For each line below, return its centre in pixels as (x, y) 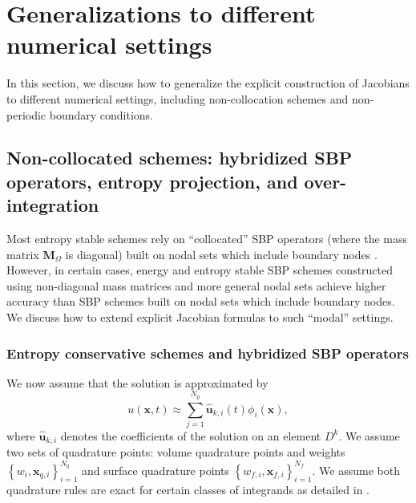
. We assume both (356, 470)
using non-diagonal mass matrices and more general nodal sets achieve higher (196, 285)
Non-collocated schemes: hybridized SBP (180, 158)
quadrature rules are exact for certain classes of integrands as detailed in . (188, 490)
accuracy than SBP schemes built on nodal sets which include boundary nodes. (201, 301)
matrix (23, 254)
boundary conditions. (101, 114)
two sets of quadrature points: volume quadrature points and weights (176, 452)
